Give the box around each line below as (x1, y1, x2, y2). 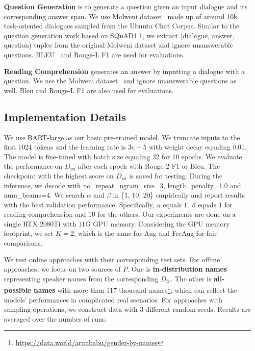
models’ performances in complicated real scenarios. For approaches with (4, 294, 223, 304)
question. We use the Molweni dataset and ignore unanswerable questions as (4, 75, 236, 86)
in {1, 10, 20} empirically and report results (113, 190, 245, 200)
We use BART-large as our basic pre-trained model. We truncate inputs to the (4, 132, 240, 142)
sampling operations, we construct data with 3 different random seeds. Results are (4, 304, 251, 314)
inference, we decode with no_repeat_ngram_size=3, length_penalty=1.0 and (4, 180, 241, 190)
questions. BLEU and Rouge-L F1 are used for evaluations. (4, 49, 185, 59)
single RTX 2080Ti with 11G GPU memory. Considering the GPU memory (4, 218, 230, 228)
